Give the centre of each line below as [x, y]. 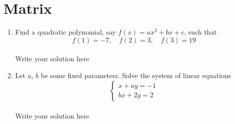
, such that [201, 32]
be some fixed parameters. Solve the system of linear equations [136, 75]
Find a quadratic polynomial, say [66, 32]
